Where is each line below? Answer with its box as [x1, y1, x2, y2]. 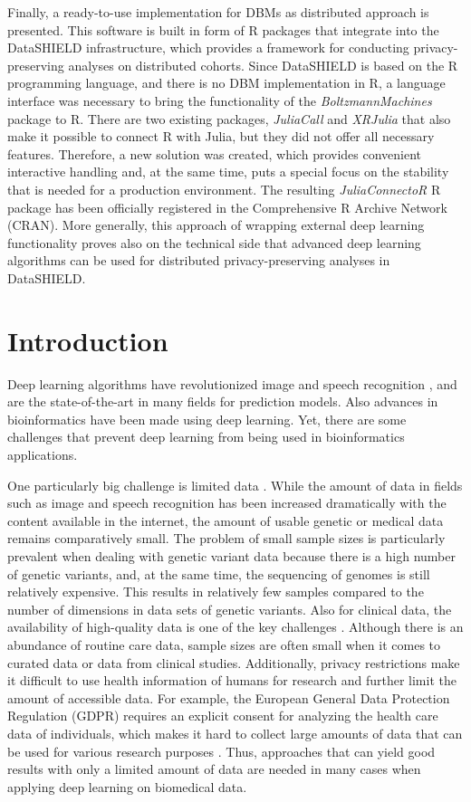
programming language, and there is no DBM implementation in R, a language [7, 73, 446, 92]
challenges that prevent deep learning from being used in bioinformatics [7, 427, 405, 446]
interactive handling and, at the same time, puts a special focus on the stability [7, 162, 449, 181]
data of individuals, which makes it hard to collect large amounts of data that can [7, 723, 463, 742]
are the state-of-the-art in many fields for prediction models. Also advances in [7, 392, 438, 411]
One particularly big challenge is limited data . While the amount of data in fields [7, 475, 463, 494]
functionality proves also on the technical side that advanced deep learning [7, 233, 421, 252]
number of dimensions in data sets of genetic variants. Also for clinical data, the [7, 599, 452, 618]
